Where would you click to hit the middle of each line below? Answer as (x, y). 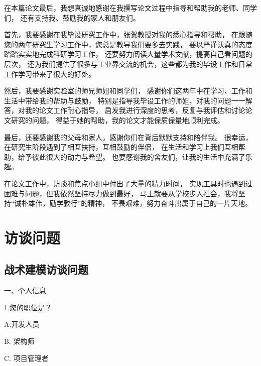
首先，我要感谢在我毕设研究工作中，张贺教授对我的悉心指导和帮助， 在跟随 (128, 34)
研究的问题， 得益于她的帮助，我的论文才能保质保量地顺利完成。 (117, 120)
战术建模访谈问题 (46, 269)
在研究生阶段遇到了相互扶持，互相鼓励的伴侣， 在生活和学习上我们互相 (121, 147)
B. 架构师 (19, 341)
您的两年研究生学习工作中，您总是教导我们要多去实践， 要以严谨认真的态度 (128, 44)
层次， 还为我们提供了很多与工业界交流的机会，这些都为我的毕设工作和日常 (128, 64)
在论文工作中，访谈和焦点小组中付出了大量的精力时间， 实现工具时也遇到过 (128, 183)
